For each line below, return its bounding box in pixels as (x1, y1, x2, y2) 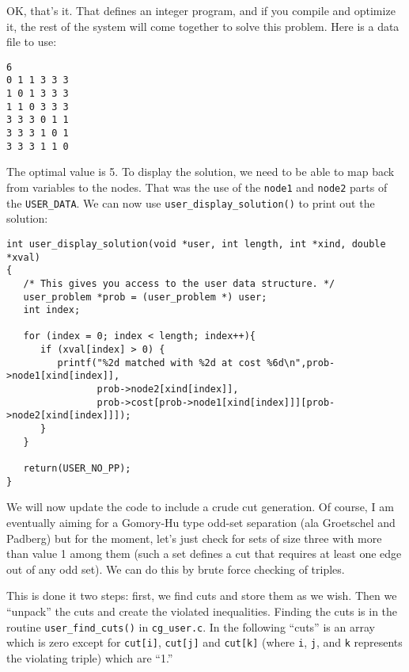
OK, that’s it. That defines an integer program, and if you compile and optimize (6, 2, 396, 18)
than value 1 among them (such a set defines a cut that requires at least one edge (6, 545, 402, 562)
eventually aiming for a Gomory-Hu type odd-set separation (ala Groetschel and (6, 514, 396, 530)
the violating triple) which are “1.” (6, 649, 173, 666)
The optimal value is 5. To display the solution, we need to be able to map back (6, 163, 395, 180)
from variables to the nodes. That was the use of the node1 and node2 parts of (6, 178, 388, 195)
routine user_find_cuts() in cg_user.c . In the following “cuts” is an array (6, 618, 375, 635)
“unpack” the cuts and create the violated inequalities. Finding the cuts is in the (6, 602, 398, 619)
